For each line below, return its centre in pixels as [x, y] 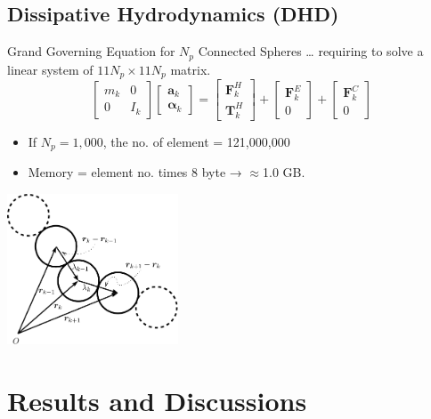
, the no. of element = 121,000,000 [196, 141]
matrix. [191, 69]
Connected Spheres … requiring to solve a [311, 51]
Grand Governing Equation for [91, 51]
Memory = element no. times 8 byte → [135, 172]
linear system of [50, 69]
